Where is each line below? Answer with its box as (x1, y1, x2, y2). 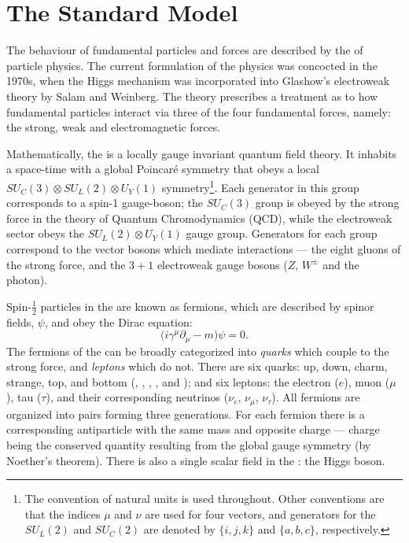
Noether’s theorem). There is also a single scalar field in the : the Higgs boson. (6, 452, 385, 468)
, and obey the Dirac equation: (44, 313, 193, 330)
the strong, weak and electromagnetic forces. (6, 119, 221, 135)
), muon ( (344, 373, 390, 390)
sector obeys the (6, 225, 84, 242)
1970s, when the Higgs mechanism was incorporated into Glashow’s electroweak (6, 72, 390, 89)
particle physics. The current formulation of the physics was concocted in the (6, 57, 378, 73)
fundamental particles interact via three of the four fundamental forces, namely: (6, 103, 391, 120)
